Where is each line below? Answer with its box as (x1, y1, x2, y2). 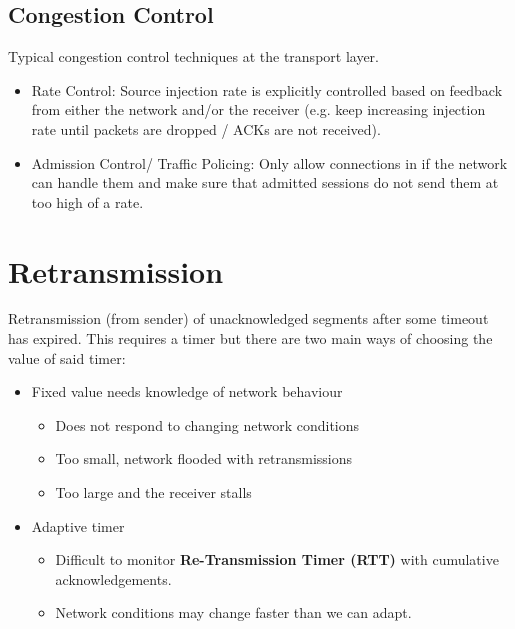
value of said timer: (8, 347, 126, 368)
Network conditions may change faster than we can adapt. (55, 602, 412, 623)
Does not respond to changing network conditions (55, 414, 360, 435)
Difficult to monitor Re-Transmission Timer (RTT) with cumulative (55, 549, 499, 570)
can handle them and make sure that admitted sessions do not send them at (31, 172, 499, 193)
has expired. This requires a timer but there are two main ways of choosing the (8, 328, 493, 349)
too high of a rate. (31, 191, 144, 212)
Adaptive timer (31, 515, 125, 536)
